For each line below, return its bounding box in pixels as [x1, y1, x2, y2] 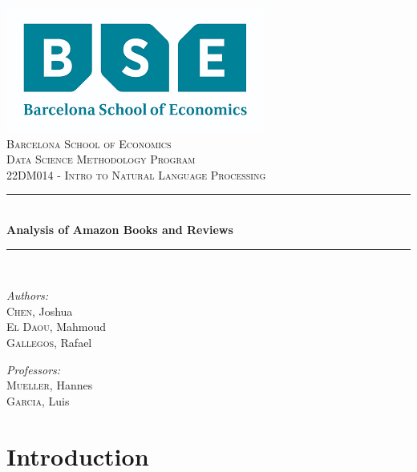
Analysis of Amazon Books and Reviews [6, 220, 233, 237]
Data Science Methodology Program [6, 151, 196, 167]
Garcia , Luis [6, 392, 70, 409]
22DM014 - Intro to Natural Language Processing [6, 166, 266, 183]
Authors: [6, 287, 49, 304]
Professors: [6, 361, 61, 377]
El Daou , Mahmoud [6, 318, 107, 335]
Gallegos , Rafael [6, 333, 92, 350]
